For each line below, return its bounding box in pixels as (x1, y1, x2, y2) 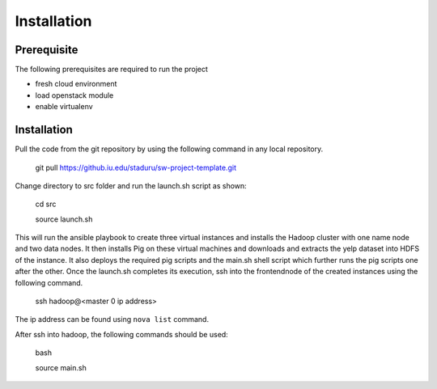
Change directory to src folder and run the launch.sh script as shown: (15, 180, 247, 190)
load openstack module (35, 90, 114, 100)
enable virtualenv (35, 102, 93, 112)
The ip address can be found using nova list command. (15, 315, 210, 324)
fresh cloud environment (35, 79, 117, 89)
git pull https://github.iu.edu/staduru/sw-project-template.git (35, 163, 236, 172)
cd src (35, 199, 57, 209)
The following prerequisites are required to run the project (15, 65, 208, 74)
